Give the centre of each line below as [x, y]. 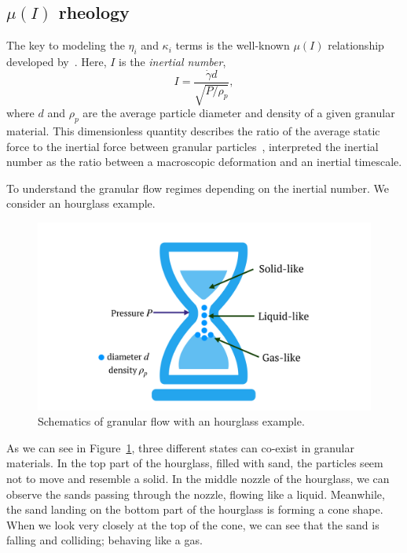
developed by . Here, [57, 61]
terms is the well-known [233, 45]
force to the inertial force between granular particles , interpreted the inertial [192, 146]
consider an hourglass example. [81, 203]
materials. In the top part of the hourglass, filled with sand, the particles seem [195, 463]
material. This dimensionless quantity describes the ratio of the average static [193, 131]
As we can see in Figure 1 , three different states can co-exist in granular [180, 447]
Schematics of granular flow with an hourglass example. [171, 421]
